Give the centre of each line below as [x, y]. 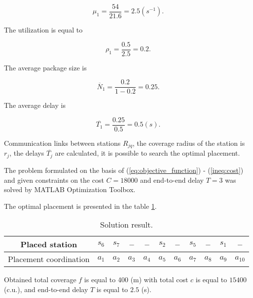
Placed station [49, 244]
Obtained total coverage [40, 280]
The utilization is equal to [43, 30]
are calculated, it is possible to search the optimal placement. [147, 153]
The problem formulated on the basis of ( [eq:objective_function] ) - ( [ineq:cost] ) [124, 170]
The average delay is [35, 105]
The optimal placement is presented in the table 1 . [80, 206]
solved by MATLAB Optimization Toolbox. [70, 189]
